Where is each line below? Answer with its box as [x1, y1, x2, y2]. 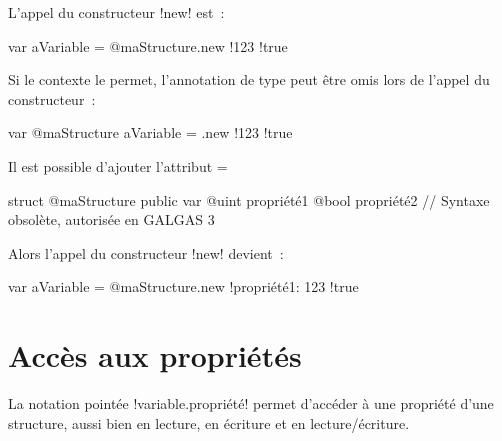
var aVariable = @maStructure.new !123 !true [8, 35, 288, 56]
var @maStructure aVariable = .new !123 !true [8, 122, 293, 143]
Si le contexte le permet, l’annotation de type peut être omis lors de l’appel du [8, 69, 490, 90]
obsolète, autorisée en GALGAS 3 [8, 209, 215, 230]
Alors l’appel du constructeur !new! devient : [8, 242, 284, 263]
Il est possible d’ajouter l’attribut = [8, 155, 228, 176]
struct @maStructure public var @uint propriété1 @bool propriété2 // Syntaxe [8, 189, 490, 210]
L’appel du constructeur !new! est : [8, 2, 225, 22]
